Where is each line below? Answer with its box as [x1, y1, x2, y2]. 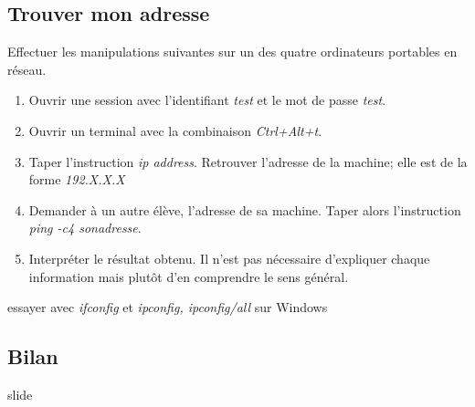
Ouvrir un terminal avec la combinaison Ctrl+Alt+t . [28, 120, 322, 140]
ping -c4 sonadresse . [28, 218, 142, 237]
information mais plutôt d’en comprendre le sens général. [28, 266, 349, 286]
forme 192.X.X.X [28, 170, 125, 189]
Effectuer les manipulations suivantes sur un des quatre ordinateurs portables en [7, 42, 458, 61]
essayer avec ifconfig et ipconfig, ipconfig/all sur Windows [7, 297, 328, 317]
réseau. [7, 59, 47, 78]
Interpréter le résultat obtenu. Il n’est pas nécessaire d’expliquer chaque [28, 248, 430, 267]
